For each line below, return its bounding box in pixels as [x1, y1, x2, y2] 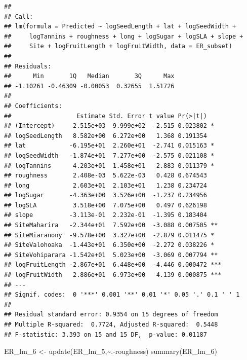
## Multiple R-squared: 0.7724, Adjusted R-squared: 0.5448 [4, 321, 218, 328]
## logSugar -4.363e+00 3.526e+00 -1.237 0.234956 [4, 192, 207, 199]
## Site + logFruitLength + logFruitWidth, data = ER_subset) [4, 43, 233, 50]
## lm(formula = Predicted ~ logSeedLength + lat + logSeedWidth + [4, 23, 236, 30]
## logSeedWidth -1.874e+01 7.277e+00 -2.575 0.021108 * [4, 152, 215, 159]
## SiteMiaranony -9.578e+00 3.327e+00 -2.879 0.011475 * [4, 231, 215, 239]
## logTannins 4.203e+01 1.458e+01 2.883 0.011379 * [4, 162, 215, 169]
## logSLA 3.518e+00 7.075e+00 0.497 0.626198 [4, 201, 207, 209]
